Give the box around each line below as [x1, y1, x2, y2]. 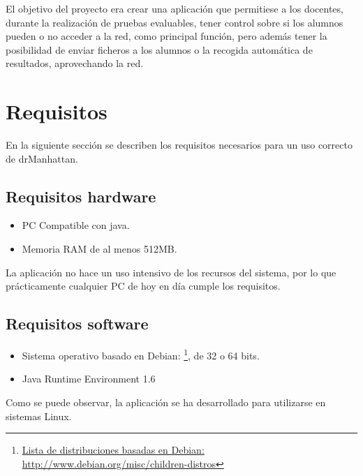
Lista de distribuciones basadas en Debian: [22, 442, 205, 457]
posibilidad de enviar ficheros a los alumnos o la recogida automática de [6, 42, 313, 57]
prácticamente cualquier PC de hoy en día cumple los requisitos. [6, 278, 281, 293]
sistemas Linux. [6, 408, 72, 423]
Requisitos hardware [6, 185, 156, 207]
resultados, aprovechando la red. [6, 56, 144, 70]
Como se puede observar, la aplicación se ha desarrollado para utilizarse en [6, 394, 326, 409]
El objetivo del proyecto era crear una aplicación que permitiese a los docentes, [6, 1, 343, 15]
